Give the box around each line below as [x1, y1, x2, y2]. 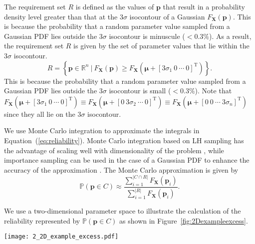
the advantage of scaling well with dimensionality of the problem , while [4, 145, 224, 155]
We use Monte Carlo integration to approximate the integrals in [4, 125, 200, 136]
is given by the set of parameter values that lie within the [73, 40, 250, 51]
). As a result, [209, 30, 252, 41]
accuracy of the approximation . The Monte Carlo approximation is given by [4, 164, 239, 175]
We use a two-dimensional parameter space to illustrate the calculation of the [4, 206, 241, 216]
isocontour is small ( [109, 85, 171, 96]
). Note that [195, 85, 232, 96]
